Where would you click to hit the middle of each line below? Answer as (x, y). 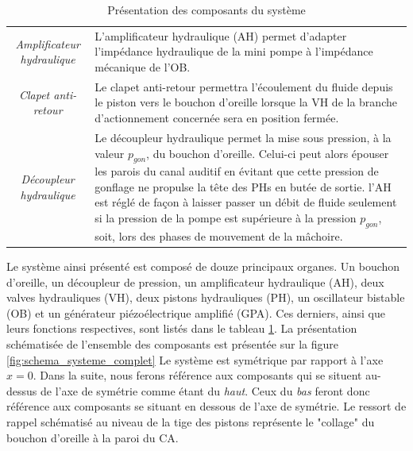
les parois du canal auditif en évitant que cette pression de (237, 171)
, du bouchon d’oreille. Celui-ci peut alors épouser (268, 153)
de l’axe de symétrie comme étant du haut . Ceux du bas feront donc (205, 390)
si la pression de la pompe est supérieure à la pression (226, 218)
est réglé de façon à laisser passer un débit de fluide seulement (246, 202)
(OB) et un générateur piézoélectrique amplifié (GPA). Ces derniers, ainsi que (196, 312)
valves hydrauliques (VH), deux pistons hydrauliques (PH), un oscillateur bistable (206, 297)
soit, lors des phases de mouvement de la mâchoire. (219, 235)
